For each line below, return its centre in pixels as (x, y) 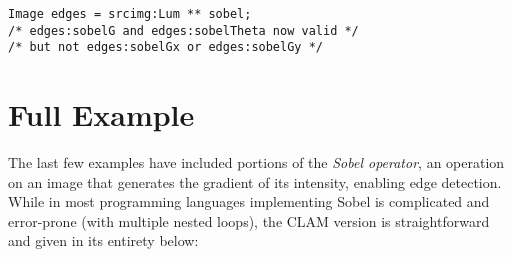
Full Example (101, 114)
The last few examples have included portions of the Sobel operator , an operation (256, 162)
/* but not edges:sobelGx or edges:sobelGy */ (165, 47)
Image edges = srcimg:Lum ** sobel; (130, 14)
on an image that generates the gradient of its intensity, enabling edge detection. (255, 181)
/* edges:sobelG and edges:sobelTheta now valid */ (183, 30)
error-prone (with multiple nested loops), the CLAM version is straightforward (249, 220)
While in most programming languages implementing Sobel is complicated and (249, 201)
